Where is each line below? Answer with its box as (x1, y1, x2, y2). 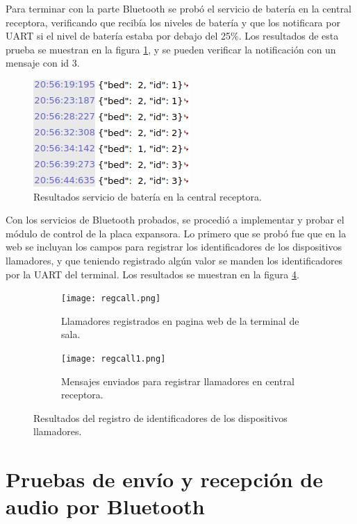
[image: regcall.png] (61, 294, 161, 304)
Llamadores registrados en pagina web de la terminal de (61, 313, 299, 328)
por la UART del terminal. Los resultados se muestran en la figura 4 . (6, 267, 299, 281)
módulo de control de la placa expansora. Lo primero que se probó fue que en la (6, 226, 347, 240)
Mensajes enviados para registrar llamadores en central (61, 373, 294, 388)
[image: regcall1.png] (61, 353, 166, 364)
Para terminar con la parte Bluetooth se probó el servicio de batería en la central (6, 1, 351, 15)
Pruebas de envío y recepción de (6, 465, 323, 493)
